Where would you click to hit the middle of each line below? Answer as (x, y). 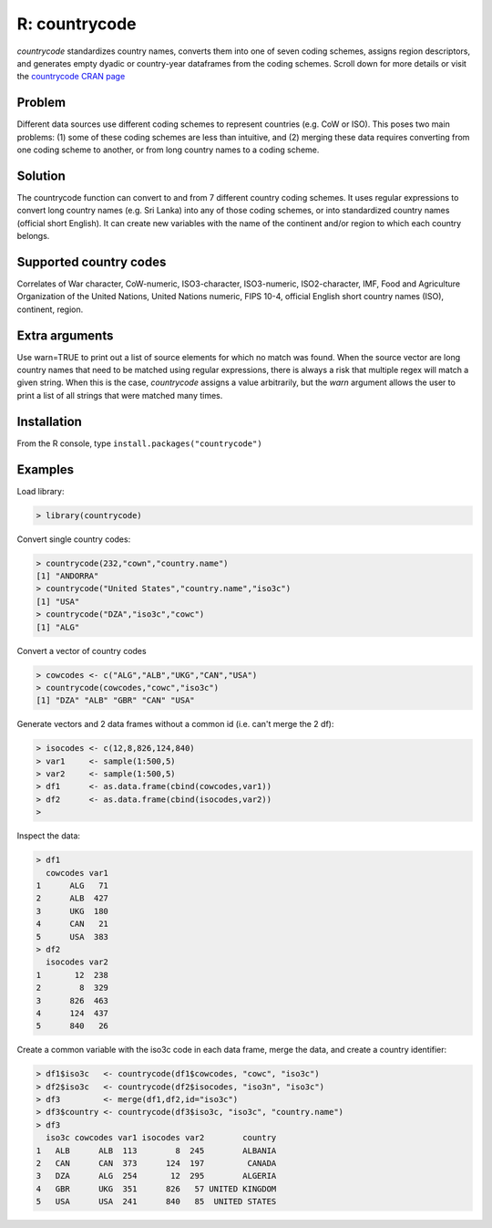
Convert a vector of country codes (82, 650)
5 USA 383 (72, 937)
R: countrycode (77, 24)
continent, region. (50, 309)
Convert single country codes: (74, 539)
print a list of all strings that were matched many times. (120, 395)
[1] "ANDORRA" (67, 576)
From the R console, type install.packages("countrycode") (140, 443)
